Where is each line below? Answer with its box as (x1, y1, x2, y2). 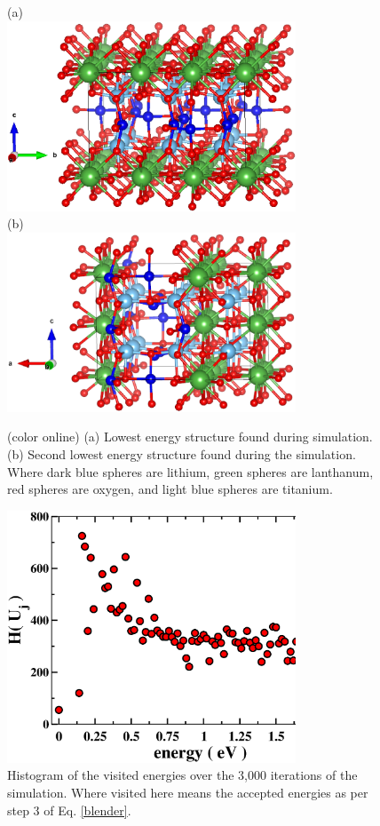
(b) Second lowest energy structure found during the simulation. (7, 444, 356, 463)
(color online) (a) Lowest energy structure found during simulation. (7, 427, 373, 446)
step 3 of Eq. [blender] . (7, 800, 131, 819)
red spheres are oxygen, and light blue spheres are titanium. (7, 480, 333, 498)
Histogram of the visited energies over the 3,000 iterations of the (7, 766, 358, 784)
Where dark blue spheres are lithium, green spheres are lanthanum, (7, 462, 374, 481)
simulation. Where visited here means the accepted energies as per (7, 783, 368, 801)
